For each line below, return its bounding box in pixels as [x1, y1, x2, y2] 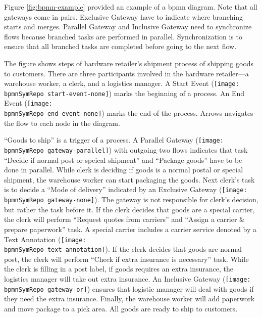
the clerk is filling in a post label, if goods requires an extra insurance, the [4, 263, 234, 274]
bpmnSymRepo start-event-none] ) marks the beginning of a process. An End [4, 87, 245, 98]
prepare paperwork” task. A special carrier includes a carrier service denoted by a [4, 223, 257, 234]
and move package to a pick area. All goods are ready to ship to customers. [4, 303, 238, 313]
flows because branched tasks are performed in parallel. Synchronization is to [4, 31, 242, 41]
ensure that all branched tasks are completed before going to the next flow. [4, 41, 237, 52]
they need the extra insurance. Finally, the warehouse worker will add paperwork [4, 293, 255, 304]
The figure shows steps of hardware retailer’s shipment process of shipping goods [4, 58, 254, 68]
